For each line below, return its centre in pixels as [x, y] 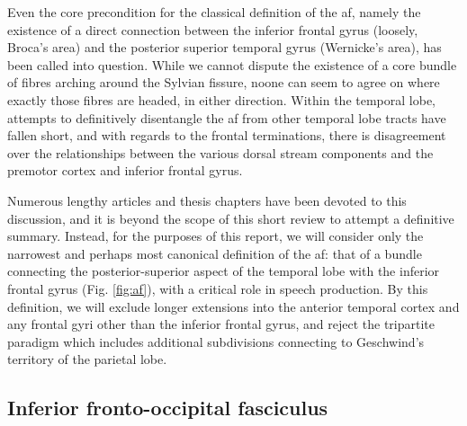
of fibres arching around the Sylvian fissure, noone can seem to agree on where [224, 82]
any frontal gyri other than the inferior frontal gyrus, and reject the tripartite [221, 324]
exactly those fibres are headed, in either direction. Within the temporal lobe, [221, 99]
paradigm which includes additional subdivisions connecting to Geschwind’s [216, 341]
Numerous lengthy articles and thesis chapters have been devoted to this [207, 200]
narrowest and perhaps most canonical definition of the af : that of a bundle [215, 253]
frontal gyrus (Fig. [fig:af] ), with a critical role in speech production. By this [218, 288]
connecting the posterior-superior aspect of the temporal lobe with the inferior [224, 271]
